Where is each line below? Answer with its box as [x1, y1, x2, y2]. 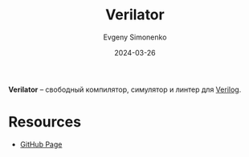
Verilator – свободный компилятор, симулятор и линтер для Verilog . [8, 85, 242, 94]
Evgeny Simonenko [103, 32, 167, 42]
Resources [8, 113, 82, 131]
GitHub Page [19, 139, 63, 149]
